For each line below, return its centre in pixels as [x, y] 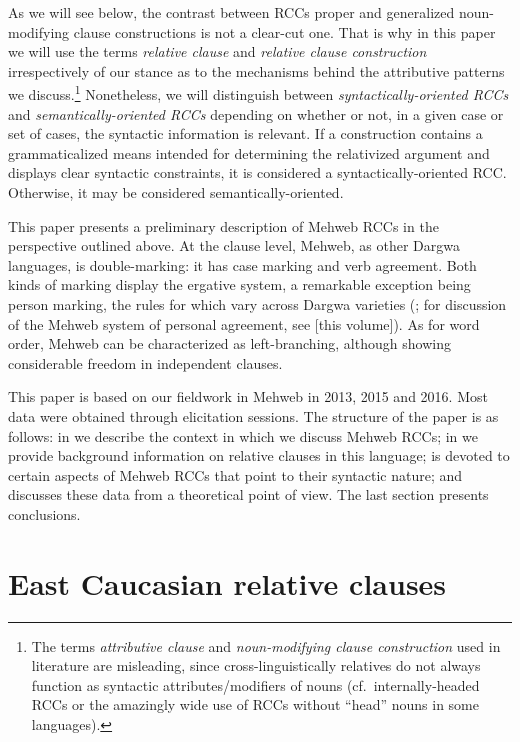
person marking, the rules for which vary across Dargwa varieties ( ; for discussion [257, 303]
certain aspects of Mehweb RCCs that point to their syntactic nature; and [235, 474]
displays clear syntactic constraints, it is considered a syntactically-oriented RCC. [257, 172]
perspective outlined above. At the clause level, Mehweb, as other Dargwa [234, 245]
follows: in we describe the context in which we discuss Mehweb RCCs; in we [243, 435]
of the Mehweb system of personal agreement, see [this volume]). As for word [244, 323]
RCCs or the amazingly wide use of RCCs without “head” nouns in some [255, 704]
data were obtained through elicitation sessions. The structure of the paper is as [253, 415]
